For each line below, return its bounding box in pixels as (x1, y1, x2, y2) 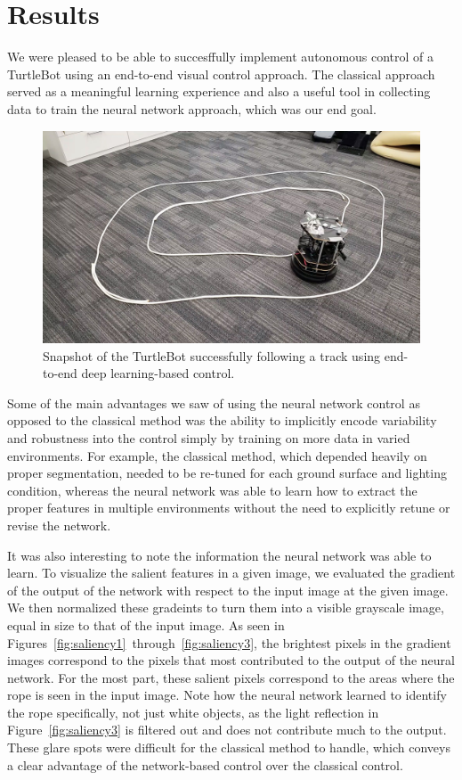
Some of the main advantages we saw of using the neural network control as (7, 393, 420, 412)
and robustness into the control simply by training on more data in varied (7, 428, 410, 447)
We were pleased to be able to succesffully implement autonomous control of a (7, 47, 434, 66)
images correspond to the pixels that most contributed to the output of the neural (7, 651, 455, 669)
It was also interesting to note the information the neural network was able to (7, 546, 432, 564)
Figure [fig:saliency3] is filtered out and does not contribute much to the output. (7, 720, 447, 739)
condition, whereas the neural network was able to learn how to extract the (7, 480, 417, 499)
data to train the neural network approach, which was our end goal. (7, 99, 377, 118)
